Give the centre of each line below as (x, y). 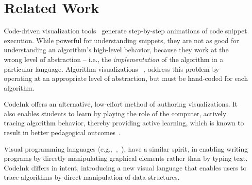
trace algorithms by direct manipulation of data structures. (92, 177)
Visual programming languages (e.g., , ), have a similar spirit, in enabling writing (126, 148)
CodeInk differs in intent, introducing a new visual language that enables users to (125, 167)
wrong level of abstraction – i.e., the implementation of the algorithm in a (114, 59)
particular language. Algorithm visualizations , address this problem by (112, 69)
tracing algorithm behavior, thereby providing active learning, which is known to (124, 123)
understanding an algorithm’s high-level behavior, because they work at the (116, 50)
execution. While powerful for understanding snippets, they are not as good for (122, 40)
